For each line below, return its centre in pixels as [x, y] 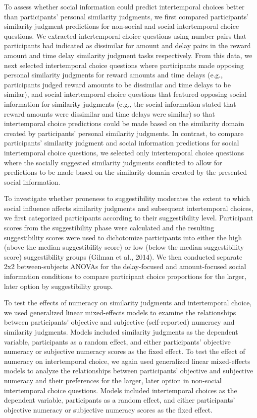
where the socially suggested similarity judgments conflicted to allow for [113, 162]
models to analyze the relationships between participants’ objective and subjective [128, 371]
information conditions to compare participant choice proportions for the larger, [125, 276]
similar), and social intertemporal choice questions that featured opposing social [125, 94]
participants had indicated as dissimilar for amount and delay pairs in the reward [128, 45]
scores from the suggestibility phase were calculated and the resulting [109, 228]
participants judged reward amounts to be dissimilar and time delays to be [117, 84]
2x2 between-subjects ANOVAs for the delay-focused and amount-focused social [125, 266]
